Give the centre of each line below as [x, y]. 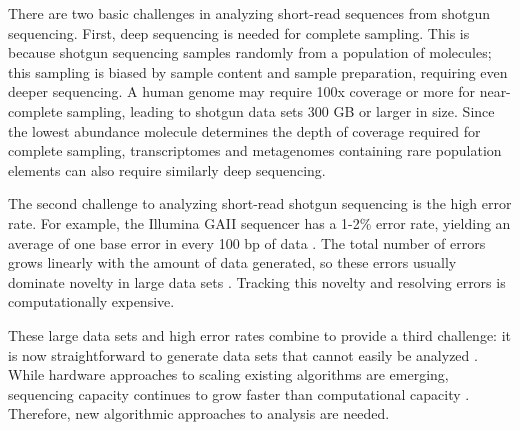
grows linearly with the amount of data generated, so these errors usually [232, 262]
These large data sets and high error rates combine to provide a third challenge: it [260, 334]
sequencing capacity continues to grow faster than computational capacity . [239, 393]
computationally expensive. [91, 301]
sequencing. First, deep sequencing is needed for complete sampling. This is [239, 32]
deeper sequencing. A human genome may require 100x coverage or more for [241, 91]
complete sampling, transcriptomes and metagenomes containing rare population [255, 150]
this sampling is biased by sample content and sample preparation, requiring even [258, 71]
